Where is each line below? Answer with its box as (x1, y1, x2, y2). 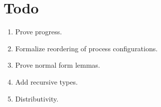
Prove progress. (15, 26, 62, 37)
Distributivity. (15, 93, 59, 104)
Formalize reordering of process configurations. (15, 43, 158, 53)
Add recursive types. (15, 76, 78, 87)
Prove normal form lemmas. (15, 60, 100, 70)
